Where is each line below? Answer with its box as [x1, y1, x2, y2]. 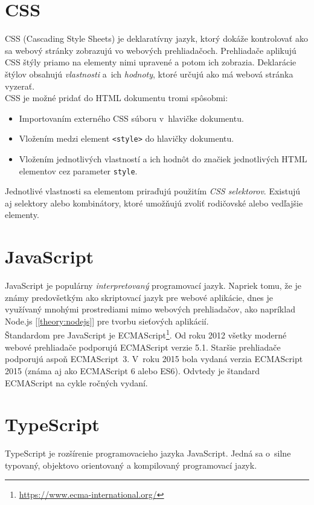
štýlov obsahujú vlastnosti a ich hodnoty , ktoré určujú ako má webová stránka [5, 67, 293, 80]
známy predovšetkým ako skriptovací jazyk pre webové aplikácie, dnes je [5, 291, 274, 303]
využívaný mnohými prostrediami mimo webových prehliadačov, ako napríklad [5, 303, 295, 315]
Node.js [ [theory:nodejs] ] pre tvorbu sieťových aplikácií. [5, 314, 209, 327]
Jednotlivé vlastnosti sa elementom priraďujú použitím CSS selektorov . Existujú [5, 185, 301, 197]
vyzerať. [5, 79, 35, 92]
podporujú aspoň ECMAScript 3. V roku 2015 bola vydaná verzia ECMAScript [5, 352, 303, 365]
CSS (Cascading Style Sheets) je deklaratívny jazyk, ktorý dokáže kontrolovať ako [5, 32, 308, 45]
